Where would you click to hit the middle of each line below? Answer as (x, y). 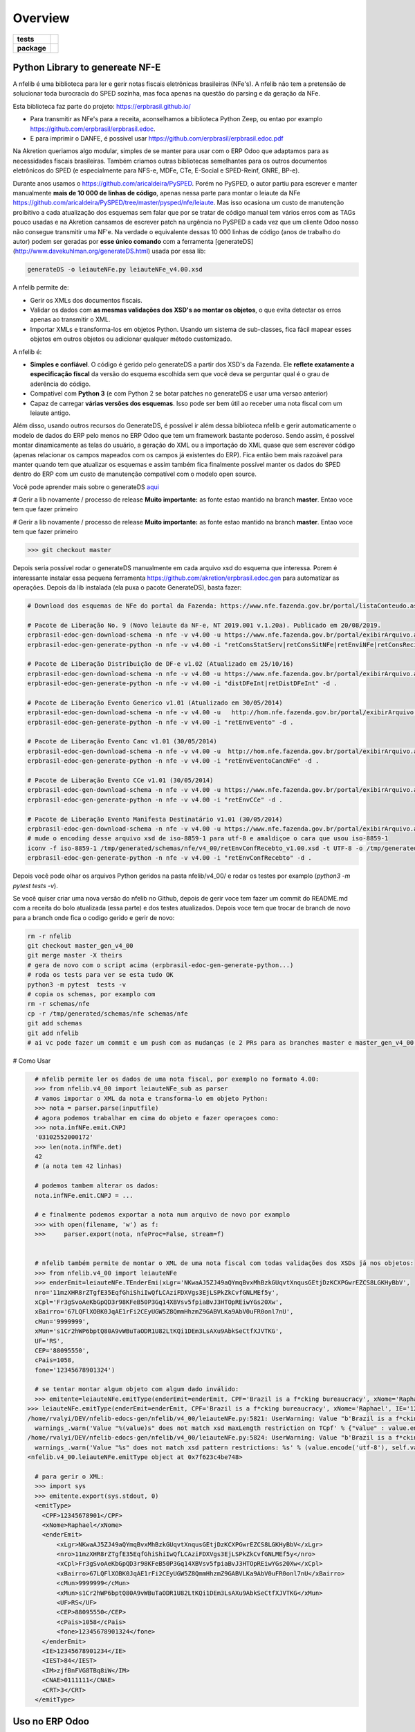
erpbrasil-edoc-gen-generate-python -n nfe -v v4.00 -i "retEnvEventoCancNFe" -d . (173, 761)
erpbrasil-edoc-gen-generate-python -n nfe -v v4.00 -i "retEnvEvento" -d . (160, 722)
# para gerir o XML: (70, 1476)
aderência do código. (61, 384)
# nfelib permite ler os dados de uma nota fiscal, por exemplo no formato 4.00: (177, 1079)
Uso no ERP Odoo (51, 1722)
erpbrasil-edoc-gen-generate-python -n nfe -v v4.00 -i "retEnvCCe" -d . (155, 799)
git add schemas (55, 1023)
